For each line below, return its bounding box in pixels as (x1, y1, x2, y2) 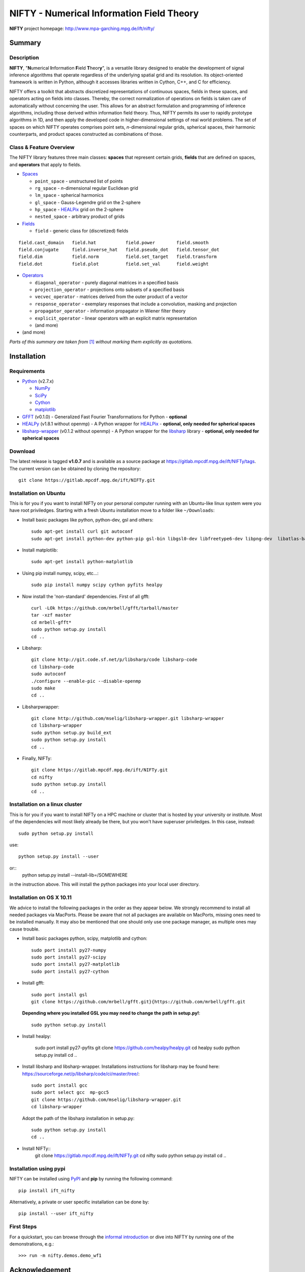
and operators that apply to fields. (9, 161, 81, 167)
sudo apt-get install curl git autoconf (31, 529, 133, 534)
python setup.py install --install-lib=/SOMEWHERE (22, 872, 128, 878)
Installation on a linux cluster (9, 801, 82, 808)
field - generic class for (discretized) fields (35, 228, 129, 234)
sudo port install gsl (31, 992, 88, 997)
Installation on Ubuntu (9, 489, 66, 497)
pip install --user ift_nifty (18, 1211, 94, 1217)
